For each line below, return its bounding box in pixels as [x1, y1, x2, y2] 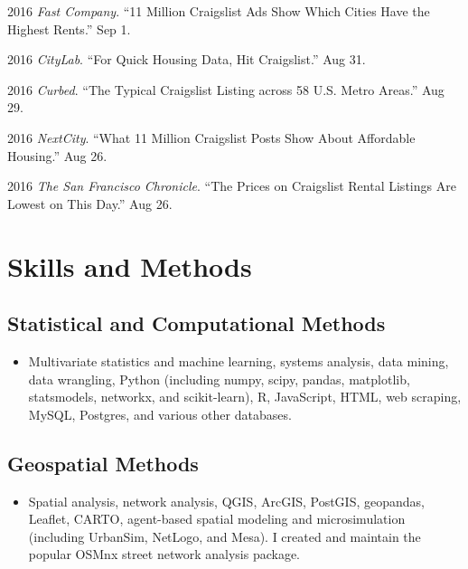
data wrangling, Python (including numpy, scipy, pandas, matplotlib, [28, 369, 410, 388]
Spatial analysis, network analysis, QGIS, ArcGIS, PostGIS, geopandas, [28, 491, 425, 510]
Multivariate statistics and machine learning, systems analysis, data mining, [28, 351, 449, 370]
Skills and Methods [7, 247, 252, 284]
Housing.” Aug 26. [7, 146, 108, 165]
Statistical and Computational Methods [7, 309, 386, 337]
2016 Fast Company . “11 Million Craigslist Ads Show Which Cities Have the [7, 2, 430, 20]
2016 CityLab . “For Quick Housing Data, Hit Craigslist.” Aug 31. [7, 50, 366, 69]
